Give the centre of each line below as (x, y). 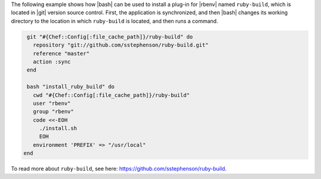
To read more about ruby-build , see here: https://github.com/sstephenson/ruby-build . (119, 169)
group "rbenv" (53, 112)
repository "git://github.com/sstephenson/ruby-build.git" (121, 45)
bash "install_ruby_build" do (71, 87)
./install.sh (58, 128)
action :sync (52, 62)
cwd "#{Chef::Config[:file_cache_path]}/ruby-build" (111, 95)
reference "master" (61, 53)
